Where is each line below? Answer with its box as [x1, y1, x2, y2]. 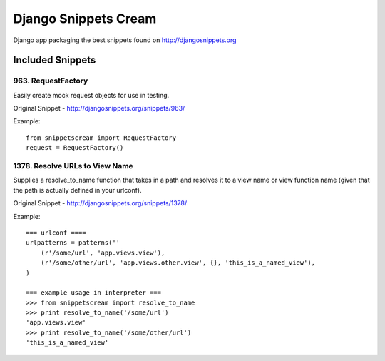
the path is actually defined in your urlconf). [13, 185, 142, 194]
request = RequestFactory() [26, 143, 124, 152]
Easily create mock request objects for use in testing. [13, 91, 170, 99]
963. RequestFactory [13, 76, 88, 86]
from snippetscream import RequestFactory [26, 133, 177, 142]
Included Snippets [13, 54, 96, 66]
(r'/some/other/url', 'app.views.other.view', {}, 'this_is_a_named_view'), [40, 259, 316, 267]
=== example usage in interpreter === [26, 289, 162, 297]
